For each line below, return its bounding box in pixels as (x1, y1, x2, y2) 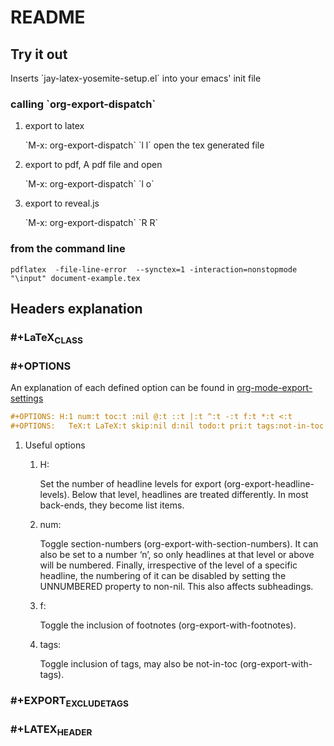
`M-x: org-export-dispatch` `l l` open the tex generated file (24, 139, 265, 151)
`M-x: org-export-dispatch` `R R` (24, 217, 158, 229)
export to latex (24, 120, 85, 132)
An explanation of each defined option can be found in (10, 382, 235, 394)
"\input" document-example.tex (10, 273, 141, 283)
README (10, 6, 86, 29)
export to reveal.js (24, 197, 100, 210)
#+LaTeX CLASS (10, 330, 83, 346)
